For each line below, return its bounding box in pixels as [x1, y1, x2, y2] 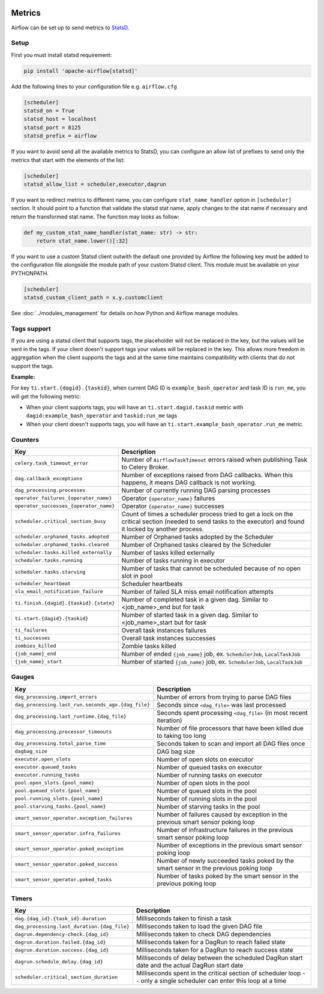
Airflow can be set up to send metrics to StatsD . [11, 24, 130, 31]
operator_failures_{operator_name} [14, 495, 112, 501]
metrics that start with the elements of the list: [11, 156, 125, 163]
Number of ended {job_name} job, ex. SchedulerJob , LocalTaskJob [121, 649, 301, 658]
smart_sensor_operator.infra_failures [14, 830, 121, 837]
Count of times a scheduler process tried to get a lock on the [121, 510, 293, 518]
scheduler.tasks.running [14, 557, 83, 564]
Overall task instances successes [121, 634, 216, 642]
